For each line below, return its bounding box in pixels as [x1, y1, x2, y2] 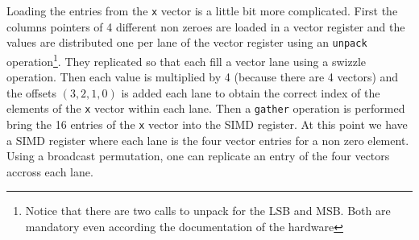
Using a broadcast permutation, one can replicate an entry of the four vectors [6, 147, 390, 164]
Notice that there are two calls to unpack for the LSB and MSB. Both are [25, 202, 391, 219]
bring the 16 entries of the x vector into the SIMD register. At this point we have [6, 116, 408, 132]
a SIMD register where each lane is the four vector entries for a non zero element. [6, 131, 409, 148]
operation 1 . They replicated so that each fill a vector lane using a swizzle [6, 50, 367, 69]
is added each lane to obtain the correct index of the [121, 84, 380, 101]
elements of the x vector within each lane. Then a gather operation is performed [6, 100, 405, 117]
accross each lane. [6, 163, 93, 180]
